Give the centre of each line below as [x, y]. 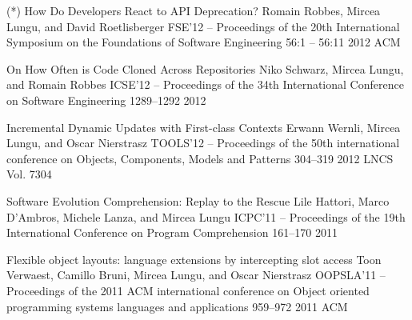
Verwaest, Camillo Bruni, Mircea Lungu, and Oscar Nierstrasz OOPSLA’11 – [196, 275]
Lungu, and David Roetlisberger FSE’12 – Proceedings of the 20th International [203, 26]
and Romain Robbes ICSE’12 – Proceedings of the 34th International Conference [205, 84]
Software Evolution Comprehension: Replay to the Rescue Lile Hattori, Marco [198, 200]
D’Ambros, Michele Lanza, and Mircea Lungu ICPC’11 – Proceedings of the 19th [206, 216]
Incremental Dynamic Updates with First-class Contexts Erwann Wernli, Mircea [204, 127]
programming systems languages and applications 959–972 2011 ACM [177, 306]
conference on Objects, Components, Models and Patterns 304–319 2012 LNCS [200, 158]
